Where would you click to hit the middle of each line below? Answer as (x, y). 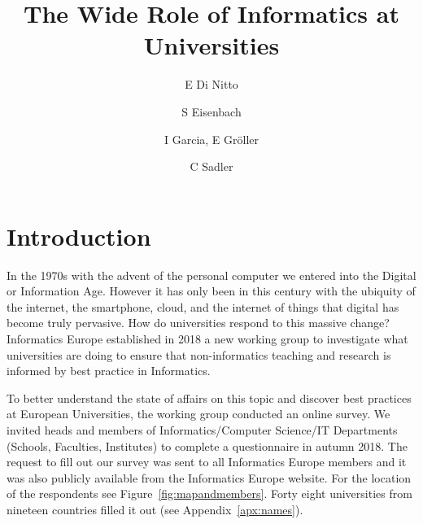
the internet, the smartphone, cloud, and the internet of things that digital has (203, 306)
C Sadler (211, 166)
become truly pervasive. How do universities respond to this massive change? (198, 323)
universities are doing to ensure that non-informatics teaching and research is (199, 354)
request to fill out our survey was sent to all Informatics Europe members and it (207, 462)
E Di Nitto (211, 84)
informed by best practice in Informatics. (109, 371)
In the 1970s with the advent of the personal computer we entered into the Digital (211, 275)
